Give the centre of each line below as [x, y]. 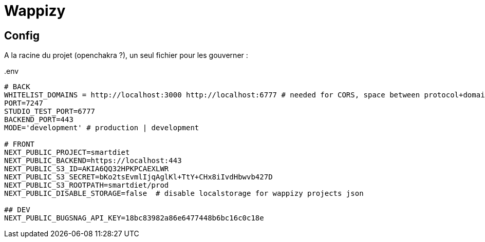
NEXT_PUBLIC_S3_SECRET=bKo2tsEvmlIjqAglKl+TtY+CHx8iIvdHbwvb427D [138, 177]
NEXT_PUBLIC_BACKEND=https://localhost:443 [93, 161]
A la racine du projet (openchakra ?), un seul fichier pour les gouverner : [126, 55]
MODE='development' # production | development [102, 128]
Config [22, 35]
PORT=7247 [24, 103]
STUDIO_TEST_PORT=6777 [50, 112]
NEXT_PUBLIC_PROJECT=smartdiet [67, 153]
